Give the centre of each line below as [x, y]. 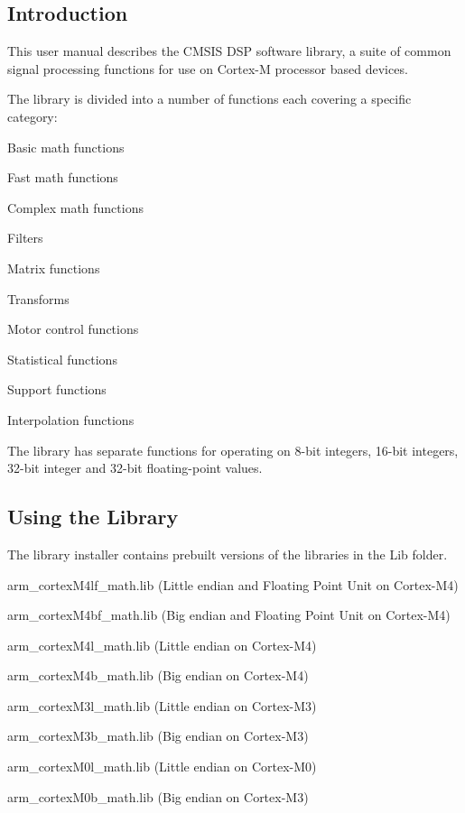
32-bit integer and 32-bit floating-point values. [135, 468]
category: [33, 116]
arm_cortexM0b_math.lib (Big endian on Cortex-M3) [158, 796]
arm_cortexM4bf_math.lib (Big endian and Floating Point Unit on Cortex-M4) [229, 615]
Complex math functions [75, 207]
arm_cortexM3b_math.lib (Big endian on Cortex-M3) [158, 736]
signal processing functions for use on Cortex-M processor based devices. [208, 68]
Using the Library [93, 517]
